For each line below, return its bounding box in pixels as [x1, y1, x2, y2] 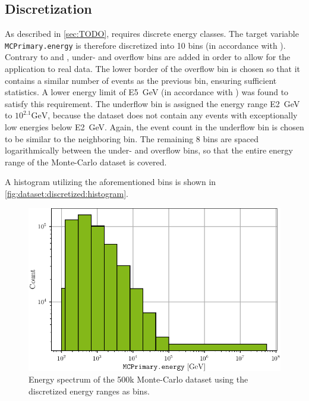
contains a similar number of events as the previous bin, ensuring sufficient [5, 74, 277, 86]
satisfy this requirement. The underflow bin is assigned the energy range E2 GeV [5, 97, 300, 109]
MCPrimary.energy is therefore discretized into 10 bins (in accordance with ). [5, 39, 286, 51]
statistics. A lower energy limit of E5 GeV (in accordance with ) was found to [5, 86, 289, 98]
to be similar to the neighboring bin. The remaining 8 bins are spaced [5, 132, 259, 145]
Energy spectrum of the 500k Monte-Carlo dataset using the [29, 373, 248, 386]
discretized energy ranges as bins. [29, 384, 150, 397]
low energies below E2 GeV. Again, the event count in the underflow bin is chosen [5, 121, 304, 133]
